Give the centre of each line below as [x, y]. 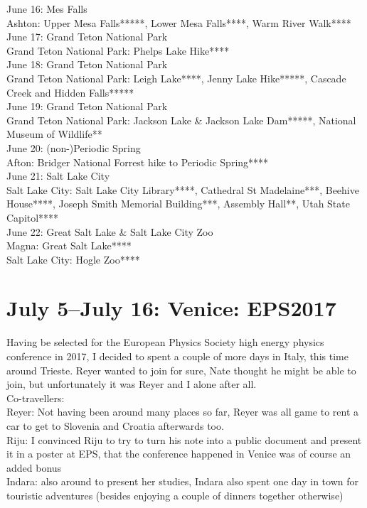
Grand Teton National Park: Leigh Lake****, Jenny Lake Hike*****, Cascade [176, 78]
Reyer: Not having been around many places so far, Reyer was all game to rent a [183, 412]
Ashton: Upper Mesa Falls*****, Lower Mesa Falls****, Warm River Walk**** [179, 22]
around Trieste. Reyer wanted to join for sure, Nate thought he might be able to [181, 370]
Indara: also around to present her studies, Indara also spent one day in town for [182, 481]
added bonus [34, 467]
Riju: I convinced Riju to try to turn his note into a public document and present [184, 439]
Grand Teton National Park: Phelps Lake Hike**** [118, 50]
